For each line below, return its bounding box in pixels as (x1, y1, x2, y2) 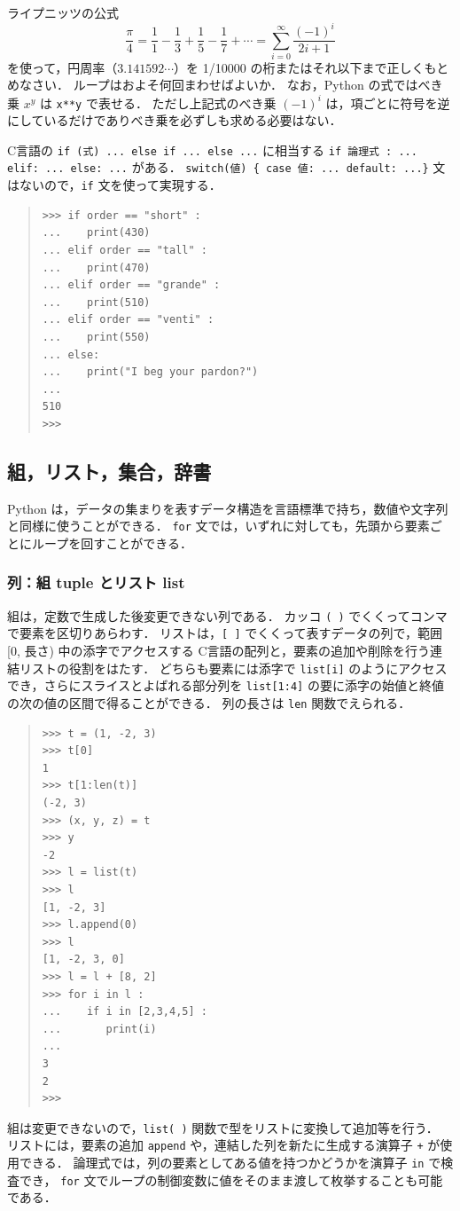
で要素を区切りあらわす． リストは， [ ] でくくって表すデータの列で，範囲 (7, 624, 442, 642)
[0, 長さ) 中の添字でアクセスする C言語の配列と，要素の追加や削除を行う (7, 641, 431, 660)
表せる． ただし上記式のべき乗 (97, 93, 277, 112)
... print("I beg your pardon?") (42, 366, 259, 379)
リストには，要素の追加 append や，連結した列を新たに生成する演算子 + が (7, 1136, 441, 1154)
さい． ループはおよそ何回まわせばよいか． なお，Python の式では (31, 75, 418, 94)
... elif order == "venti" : (42, 313, 214, 326)
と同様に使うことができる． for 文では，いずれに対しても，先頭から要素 (7, 516, 430, 535)
